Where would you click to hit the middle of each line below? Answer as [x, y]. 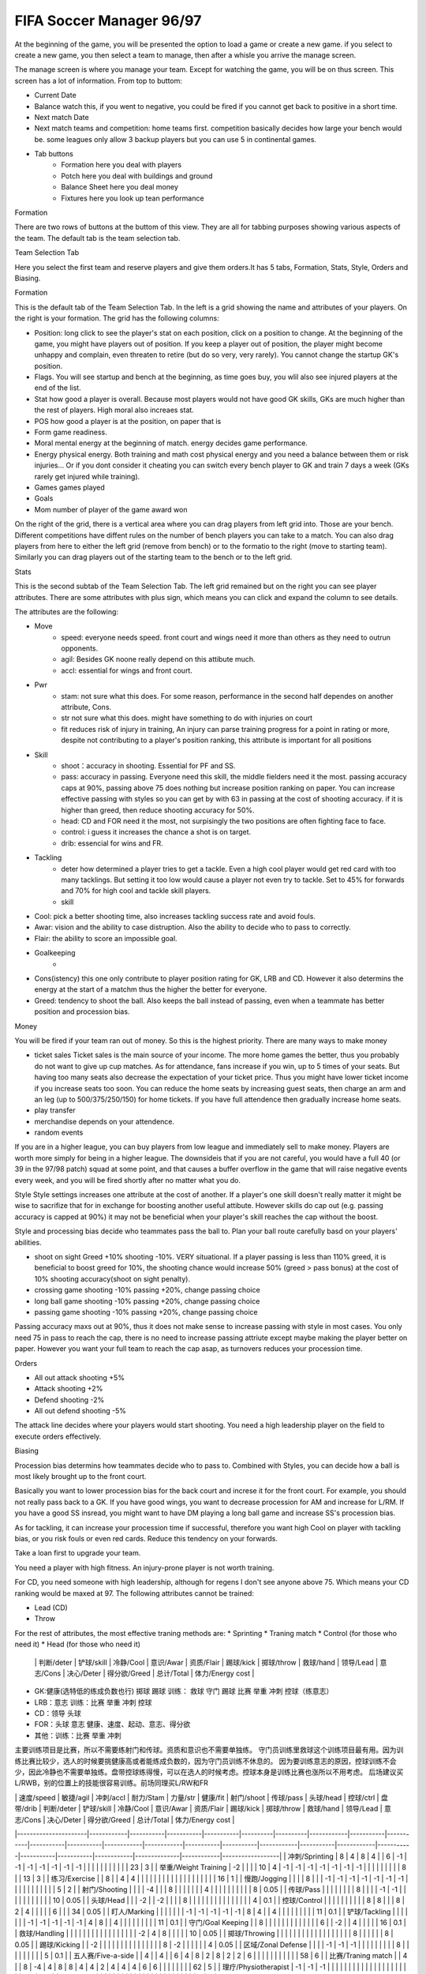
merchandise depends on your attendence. [105, 1121]
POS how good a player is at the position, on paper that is [128, 421]
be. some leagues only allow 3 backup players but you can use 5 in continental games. [176, 139]
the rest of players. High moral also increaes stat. [114, 410]
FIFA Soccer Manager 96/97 [108, 21]
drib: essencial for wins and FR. [112, 843]
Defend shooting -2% [69, 1400]
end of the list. [58, 388]
